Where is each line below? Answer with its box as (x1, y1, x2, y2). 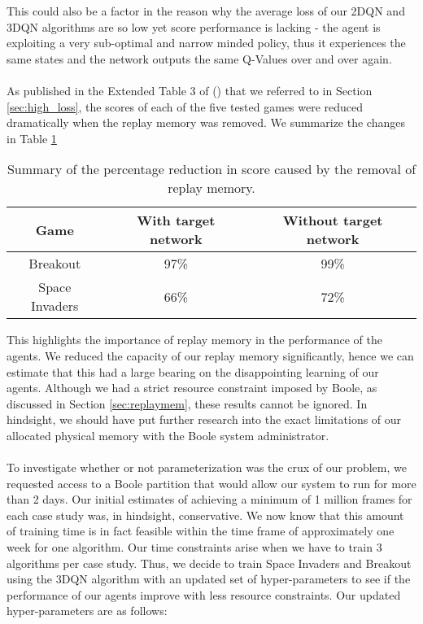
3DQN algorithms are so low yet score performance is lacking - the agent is (7, 18, 381, 35)
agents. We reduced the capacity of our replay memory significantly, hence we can (7, 347, 414, 364)
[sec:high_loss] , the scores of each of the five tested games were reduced (7, 98, 364, 115)
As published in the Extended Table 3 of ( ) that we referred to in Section (7, 81, 373, 98)
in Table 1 (7, 129, 57, 146)
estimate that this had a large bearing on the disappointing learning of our (7, 363, 379, 380)
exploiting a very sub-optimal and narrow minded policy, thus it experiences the (7, 34, 406, 51)
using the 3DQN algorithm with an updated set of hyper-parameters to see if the (7, 570, 411, 587)
